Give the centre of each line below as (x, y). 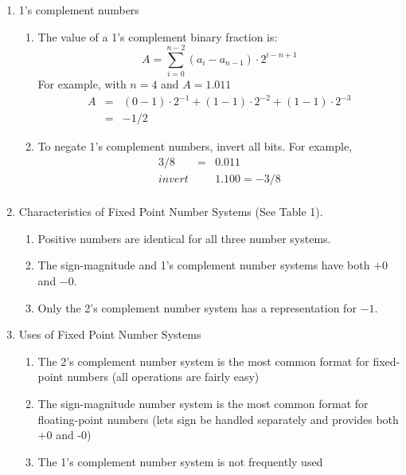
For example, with (82, 84)
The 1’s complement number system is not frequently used (180, 461)
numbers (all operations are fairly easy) (163, 377)
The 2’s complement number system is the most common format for (203, 361)
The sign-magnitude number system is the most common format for (203, 403)
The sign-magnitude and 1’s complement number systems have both (204, 265)
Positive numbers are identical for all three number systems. (184, 238)
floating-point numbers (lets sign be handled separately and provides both (218, 419)
